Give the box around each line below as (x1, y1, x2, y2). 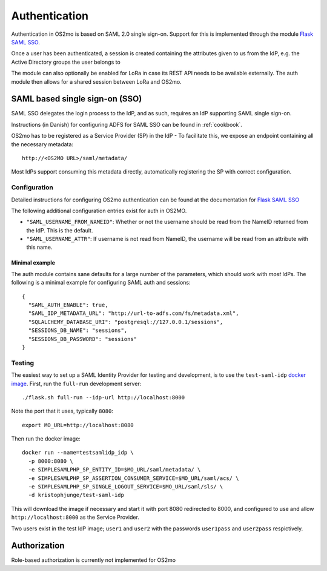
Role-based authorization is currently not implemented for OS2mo (11, 556, 176, 564)
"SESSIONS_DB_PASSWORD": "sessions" (28, 336, 137, 342)
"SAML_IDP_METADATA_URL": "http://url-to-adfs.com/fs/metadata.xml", (28, 310, 239, 317)
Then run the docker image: (11, 435, 81, 442)
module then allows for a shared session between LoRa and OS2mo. (11, 78, 182, 85)
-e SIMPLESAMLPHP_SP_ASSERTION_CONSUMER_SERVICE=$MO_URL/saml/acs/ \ (28, 475, 239, 482)
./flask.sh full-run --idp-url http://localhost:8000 (22, 394, 185, 400)
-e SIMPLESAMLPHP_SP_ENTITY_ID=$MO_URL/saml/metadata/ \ (28, 466, 201, 473)
